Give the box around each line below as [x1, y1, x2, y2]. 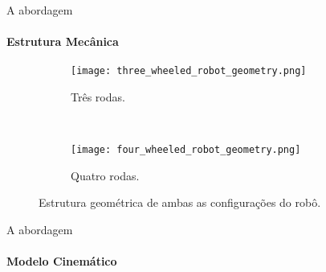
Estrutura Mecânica [6, 33, 119, 50]
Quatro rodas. [71, 167, 140, 183]
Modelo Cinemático [6, 253, 117, 270]
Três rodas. [71, 89, 125, 105]
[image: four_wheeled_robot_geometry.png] [71, 144, 301, 156]
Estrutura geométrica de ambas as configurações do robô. [39, 194, 321, 211]
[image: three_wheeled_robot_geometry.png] [71, 65, 307, 77]
